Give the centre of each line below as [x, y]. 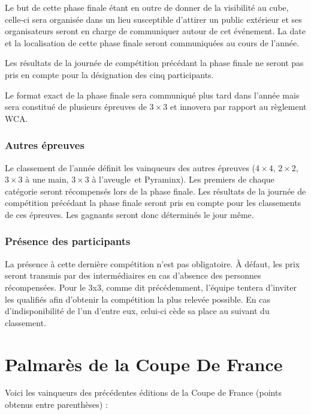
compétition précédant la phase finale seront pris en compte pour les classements [153, 203]
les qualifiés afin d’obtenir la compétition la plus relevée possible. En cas [138, 299]
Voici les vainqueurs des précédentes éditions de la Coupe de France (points [143, 392]
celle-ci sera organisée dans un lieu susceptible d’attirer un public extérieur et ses [153, 19]
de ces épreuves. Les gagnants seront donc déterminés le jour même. [129, 214]
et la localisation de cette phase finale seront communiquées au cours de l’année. [152, 42]
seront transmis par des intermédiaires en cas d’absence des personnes [133, 275]
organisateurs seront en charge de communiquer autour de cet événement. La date [155, 31]
